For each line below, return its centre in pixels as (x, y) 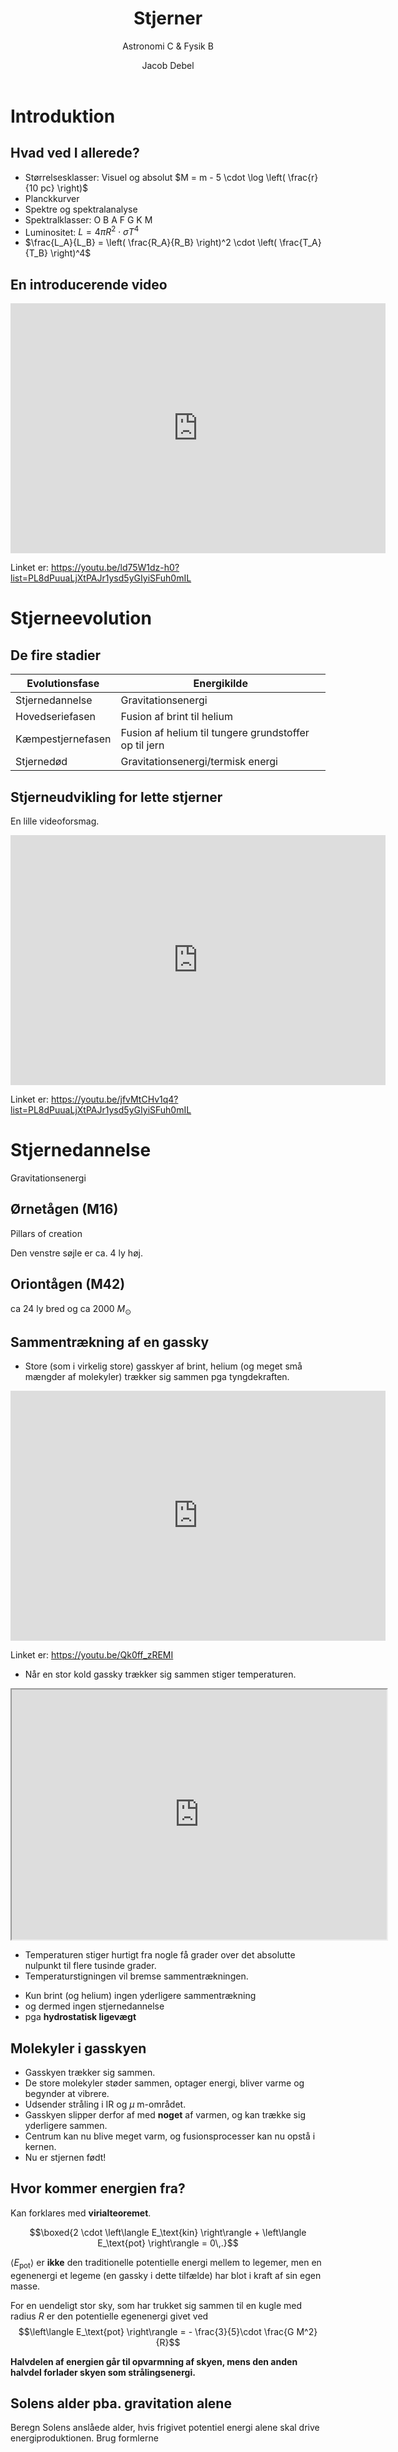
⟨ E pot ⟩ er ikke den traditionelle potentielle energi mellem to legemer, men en (166, 2263)
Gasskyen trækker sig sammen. (90, 2073)
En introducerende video (89, 284)
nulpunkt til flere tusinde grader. (90, 1966)
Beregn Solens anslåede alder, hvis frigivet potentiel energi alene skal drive (165, 2428)
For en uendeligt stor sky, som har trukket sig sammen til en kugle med (156, 2305)
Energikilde (220, 684)
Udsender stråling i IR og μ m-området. (105, 2104)
